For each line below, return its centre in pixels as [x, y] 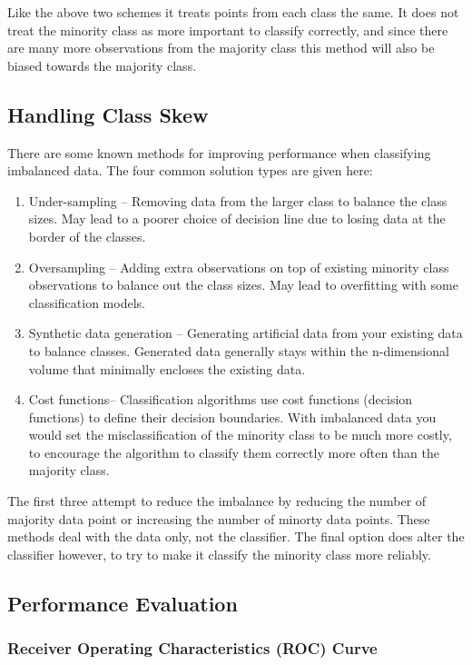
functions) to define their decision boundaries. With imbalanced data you [232, 417]
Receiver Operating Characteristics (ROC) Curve [192, 648]
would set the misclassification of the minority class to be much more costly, [240, 435]
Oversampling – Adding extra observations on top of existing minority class [239, 267]
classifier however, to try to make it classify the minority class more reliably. [219, 554]
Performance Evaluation [123, 603]
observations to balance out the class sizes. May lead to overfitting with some [243, 285]
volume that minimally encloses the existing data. [167, 368]
